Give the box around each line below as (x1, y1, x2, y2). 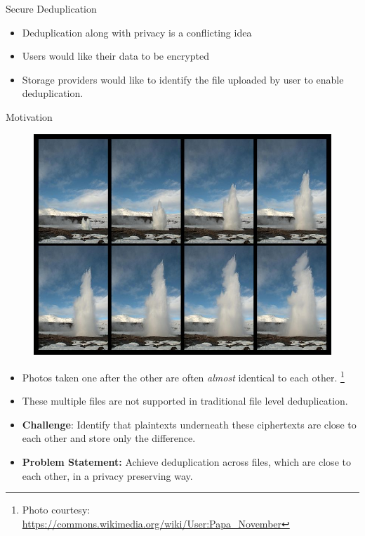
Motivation (6, 109, 53, 124)
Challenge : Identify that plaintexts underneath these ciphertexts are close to (22, 417, 357, 431)
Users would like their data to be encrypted (22, 48, 210, 63)
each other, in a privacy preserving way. (22, 468, 193, 483)
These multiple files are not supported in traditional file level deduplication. (22, 393, 348, 408)
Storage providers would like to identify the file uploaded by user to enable (22, 72, 344, 86)
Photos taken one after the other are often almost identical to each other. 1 (22, 367, 345, 384)
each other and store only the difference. (22, 431, 196, 445)
